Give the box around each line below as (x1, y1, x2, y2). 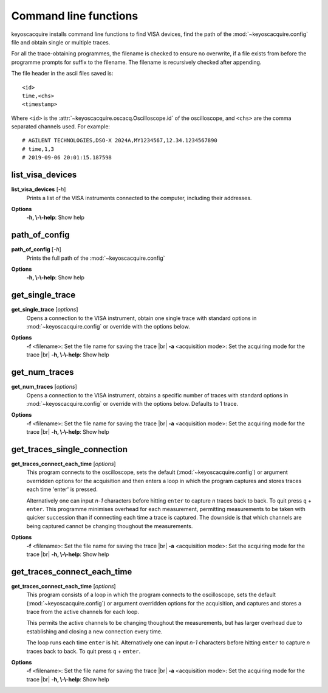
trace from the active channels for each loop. (26, 608, 140, 615)
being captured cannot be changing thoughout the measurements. (26, 522, 193, 529)
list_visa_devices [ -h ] (11, 186, 66, 193)
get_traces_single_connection (11, 444, 128, 454)
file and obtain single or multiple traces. (11, 38, 111, 46)
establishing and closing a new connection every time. (26, 627, 163, 635)
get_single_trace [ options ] (11, 306, 78, 313)
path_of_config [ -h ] (11, 246, 62, 253)
